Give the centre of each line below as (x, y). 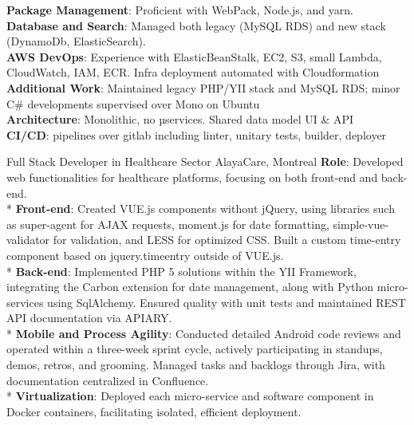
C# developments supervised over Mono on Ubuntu (133, 103)
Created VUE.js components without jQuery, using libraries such (236, 209)
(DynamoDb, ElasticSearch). (76, 41)
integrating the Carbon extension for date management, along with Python (190, 287)
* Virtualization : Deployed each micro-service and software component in (190, 396)
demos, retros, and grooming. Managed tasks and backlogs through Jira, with (196, 365)
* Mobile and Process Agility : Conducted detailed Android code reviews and (204, 333)
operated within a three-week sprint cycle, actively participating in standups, (195, 349)
